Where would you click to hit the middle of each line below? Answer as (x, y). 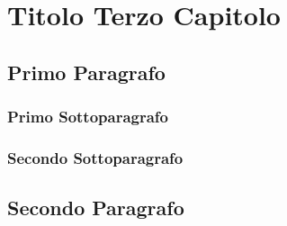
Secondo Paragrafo (96, 208)
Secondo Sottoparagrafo (95, 157)
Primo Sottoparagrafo (88, 117)
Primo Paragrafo (86, 72)
